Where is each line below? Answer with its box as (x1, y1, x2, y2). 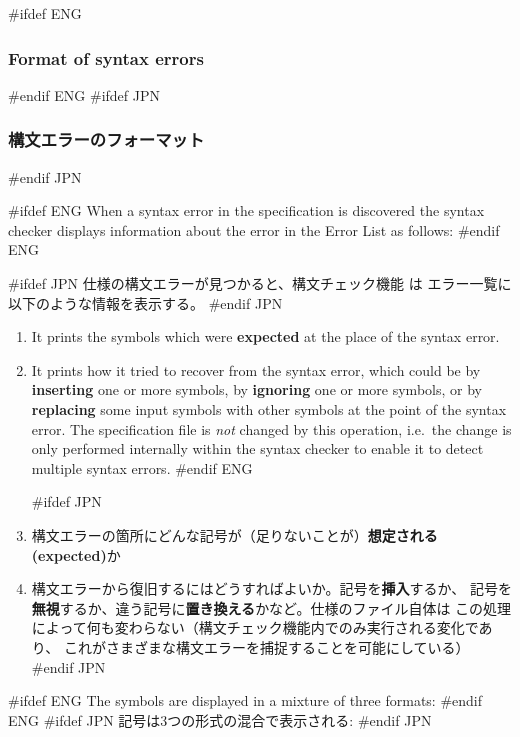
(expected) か (31, 544, 121, 565)
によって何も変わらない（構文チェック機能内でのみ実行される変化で (31, 617, 479, 638)
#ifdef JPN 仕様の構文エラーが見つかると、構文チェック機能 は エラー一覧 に (8, 273, 512, 293)
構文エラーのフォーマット (8, 127, 205, 152)
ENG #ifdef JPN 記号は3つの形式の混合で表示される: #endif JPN (8, 709, 432, 730)
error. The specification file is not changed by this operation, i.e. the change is (31, 418, 512, 439)
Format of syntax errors (8, 45, 204, 70)
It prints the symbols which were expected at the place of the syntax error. (31, 326, 500, 347)
